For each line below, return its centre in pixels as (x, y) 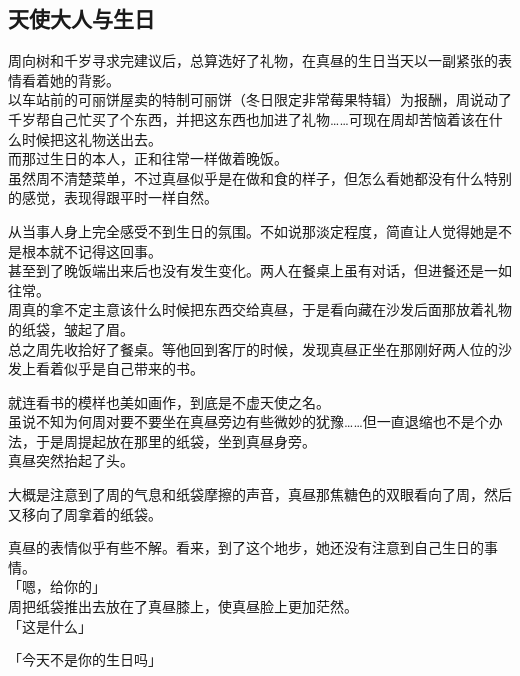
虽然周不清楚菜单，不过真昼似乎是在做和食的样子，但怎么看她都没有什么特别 (260, 177)
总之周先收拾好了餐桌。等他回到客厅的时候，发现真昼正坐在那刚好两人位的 (253, 348)
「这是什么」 (50, 625)
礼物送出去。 (119, 138)
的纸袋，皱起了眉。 (71, 328)
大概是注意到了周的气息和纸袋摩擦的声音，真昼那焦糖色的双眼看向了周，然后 (260, 494)
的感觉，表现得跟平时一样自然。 (113, 197)
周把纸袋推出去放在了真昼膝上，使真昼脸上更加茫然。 (183, 606)
